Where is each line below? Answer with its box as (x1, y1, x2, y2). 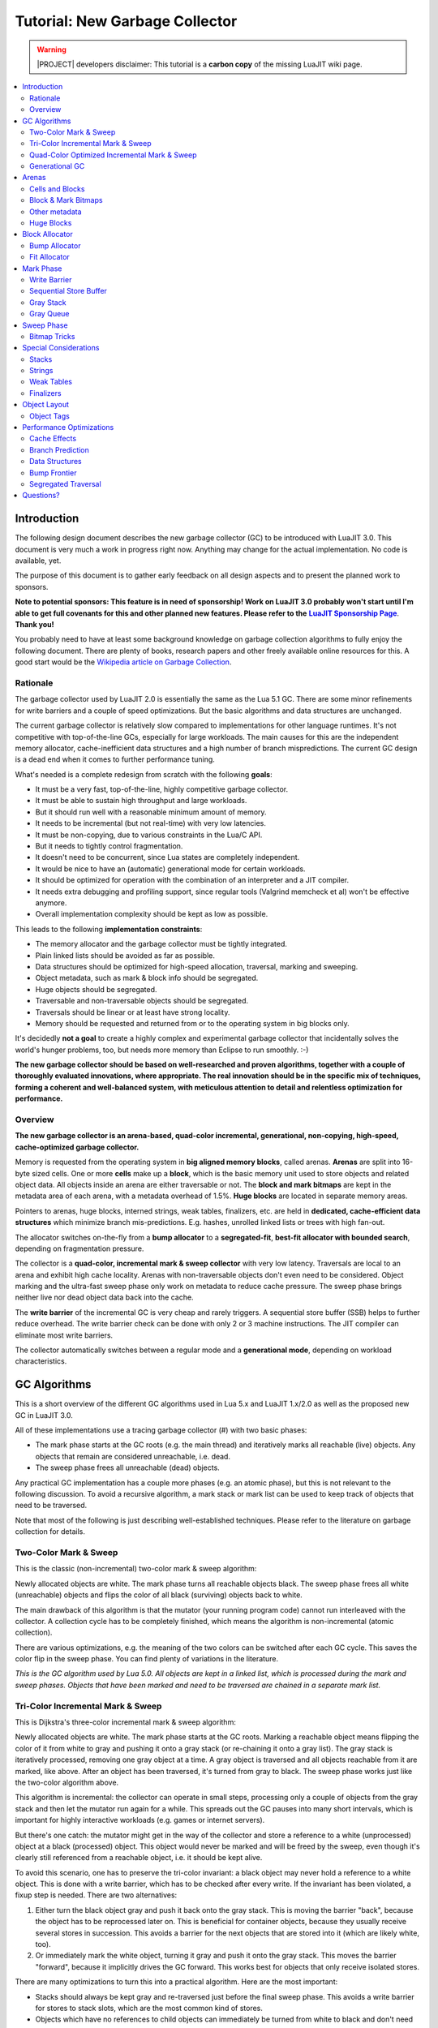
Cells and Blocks (29, 183, 85, 194)
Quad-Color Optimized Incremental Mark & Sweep (29, 150, 197, 160)
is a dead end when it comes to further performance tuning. (15, 754, 215, 764)
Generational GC (29, 161, 85, 171)
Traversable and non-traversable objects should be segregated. (35, 996, 249, 1006)
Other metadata (29, 207, 82, 217)
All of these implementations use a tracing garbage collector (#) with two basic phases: (15, 1425, 307, 1435)
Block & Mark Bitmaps (29, 195, 103, 205)
